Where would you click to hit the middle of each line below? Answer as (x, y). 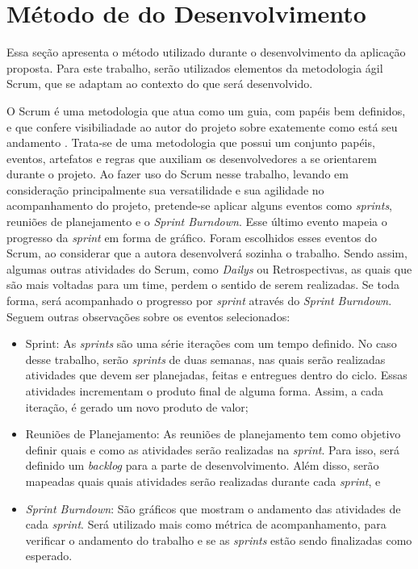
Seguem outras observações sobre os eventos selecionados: (148, 316)
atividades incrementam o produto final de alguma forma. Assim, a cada (205, 391)
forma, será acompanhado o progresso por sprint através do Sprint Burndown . (199, 301)
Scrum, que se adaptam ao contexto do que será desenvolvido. (160, 84)
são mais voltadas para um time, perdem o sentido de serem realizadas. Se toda (203, 284)
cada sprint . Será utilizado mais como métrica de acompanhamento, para (206, 524)
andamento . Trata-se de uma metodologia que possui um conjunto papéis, (191, 142)
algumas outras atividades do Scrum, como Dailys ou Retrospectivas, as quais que (209, 268)
